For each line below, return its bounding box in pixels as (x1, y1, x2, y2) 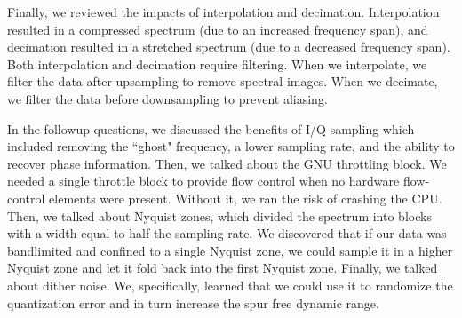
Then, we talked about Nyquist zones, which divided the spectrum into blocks (7, 206, 432, 225)
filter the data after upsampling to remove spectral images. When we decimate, (7, 72, 438, 91)
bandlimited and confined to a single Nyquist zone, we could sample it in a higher (7, 241, 453, 259)
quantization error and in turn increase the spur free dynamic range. (7, 293, 379, 312)
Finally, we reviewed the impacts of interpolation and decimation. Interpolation (7, 3, 440, 20)
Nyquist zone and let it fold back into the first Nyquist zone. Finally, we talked (7, 258, 438, 277)
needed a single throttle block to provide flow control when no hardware (7, 171, 400, 190)
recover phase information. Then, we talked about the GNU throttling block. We (7, 154, 447, 172)
